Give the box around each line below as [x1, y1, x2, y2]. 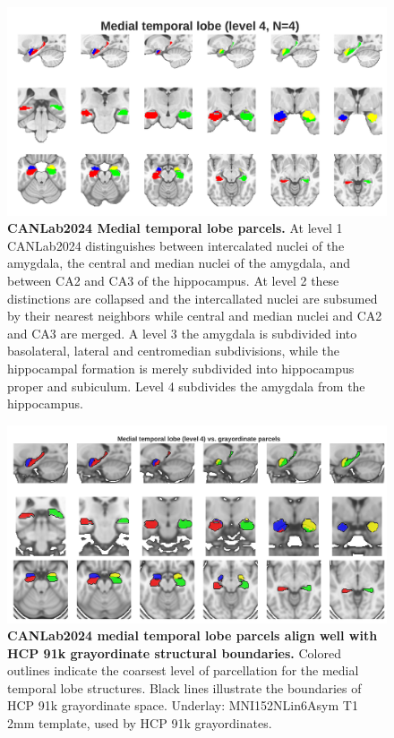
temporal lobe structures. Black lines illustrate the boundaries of [7, 678, 362, 697]
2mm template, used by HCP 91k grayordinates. [7, 714, 272, 733]
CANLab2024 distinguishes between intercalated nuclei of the [7, 236, 345, 254]
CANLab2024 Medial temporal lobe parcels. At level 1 [7, 219, 343, 237]
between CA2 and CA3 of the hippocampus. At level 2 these [7, 271, 339, 290]
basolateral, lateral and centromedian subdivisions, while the [7, 341, 340, 360]
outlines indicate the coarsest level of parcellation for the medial [7, 661, 359, 680]
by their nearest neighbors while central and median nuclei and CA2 [7, 306, 382, 325]
